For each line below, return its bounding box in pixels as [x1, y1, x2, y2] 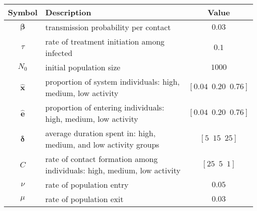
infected [45, 47, 73, 58]
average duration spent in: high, [45, 127, 156, 139]
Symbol [8, 6, 38, 18]
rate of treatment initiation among [45, 36, 165, 47]
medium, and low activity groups [45, 139, 160, 150]
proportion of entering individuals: [45, 102, 165, 113]
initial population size [45, 61, 121, 73]
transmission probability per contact [45, 21, 171, 33]
